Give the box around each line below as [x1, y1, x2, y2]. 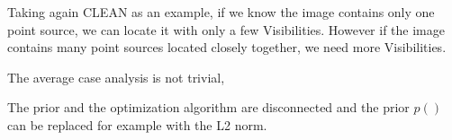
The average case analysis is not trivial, [7, 67, 225, 86]
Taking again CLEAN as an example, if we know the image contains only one [7, 3, 435, 21]
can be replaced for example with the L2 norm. [7, 115, 267, 134]
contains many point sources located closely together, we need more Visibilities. [7, 38, 447, 57]
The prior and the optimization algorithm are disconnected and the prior [7, 98, 410, 117]
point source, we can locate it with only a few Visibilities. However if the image [7, 20, 445, 39]
